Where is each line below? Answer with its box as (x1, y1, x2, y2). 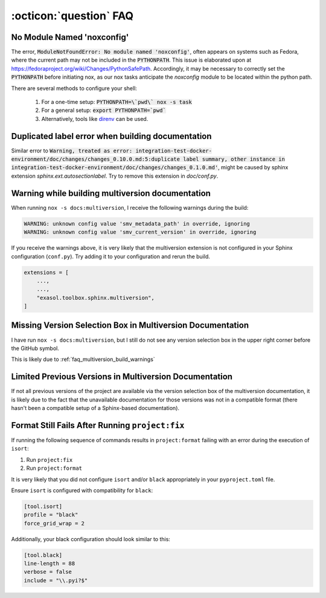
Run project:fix (26, 456, 73, 463)
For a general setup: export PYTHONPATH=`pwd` (41, 106, 166, 114)
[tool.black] (24, 551, 63, 559)
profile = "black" (24, 512, 78, 518)
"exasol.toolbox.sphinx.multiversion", (36, 294, 155, 301)
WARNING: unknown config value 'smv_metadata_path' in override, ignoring (24, 220, 251, 227)
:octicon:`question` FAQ (11, 9, 134, 22)
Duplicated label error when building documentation (11, 131, 212, 141)
